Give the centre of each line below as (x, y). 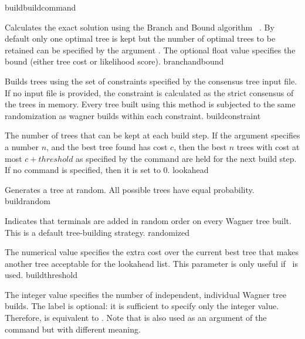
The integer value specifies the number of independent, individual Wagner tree (146, 294)
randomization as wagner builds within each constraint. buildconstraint (133, 115)
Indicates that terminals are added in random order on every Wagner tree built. (148, 220)
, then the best (200, 146)
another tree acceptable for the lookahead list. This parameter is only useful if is (151, 263)
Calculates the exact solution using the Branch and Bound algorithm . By (140, 27)
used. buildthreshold (41, 275)
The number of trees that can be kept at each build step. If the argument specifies (152, 135)
